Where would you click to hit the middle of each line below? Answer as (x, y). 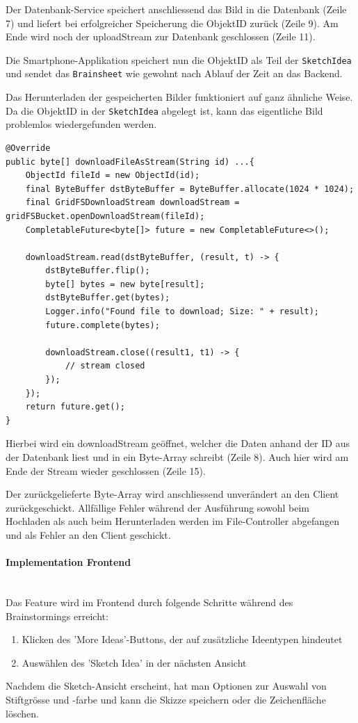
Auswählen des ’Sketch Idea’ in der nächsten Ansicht (134, 662)
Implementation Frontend (68, 562)
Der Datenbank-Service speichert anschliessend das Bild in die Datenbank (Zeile (176, 9)
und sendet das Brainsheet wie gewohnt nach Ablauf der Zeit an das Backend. (174, 73)
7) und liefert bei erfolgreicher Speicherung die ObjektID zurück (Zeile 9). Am (172, 23)
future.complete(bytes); (103, 325)
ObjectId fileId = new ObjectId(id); (113, 176)
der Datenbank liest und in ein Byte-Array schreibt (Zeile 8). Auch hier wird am (177, 457)
